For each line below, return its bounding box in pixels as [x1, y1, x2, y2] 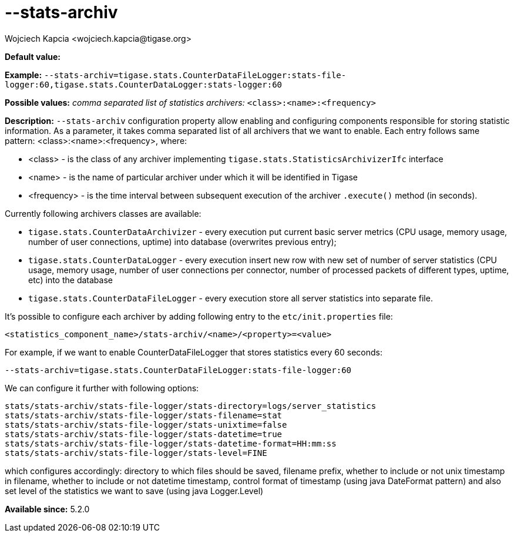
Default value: [5, 51, 61, 62]
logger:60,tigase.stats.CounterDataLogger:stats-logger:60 [5, 79, 283, 89]
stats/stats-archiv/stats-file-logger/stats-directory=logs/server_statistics [5, 401, 377, 411]
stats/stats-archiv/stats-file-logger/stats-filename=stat [5, 410, 283, 420]
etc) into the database [28, 274, 113, 285]
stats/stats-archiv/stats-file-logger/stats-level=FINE [5, 448, 267, 458]
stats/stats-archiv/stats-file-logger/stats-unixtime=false [5, 419, 287, 429]
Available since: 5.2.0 [5, 504, 90, 514]
